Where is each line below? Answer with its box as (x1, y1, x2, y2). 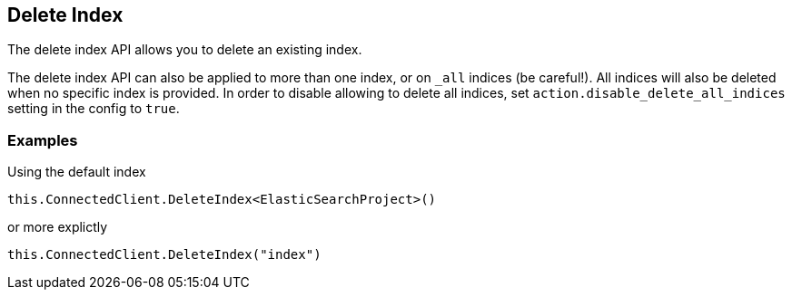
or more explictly (7, 219, 108, 235)
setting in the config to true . (7, 101, 180, 117)
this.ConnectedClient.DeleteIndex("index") (7, 247, 322, 263)
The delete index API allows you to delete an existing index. (7, 42, 362, 58)
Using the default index (7, 164, 146, 180)
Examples (7, 130, 78, 149)
